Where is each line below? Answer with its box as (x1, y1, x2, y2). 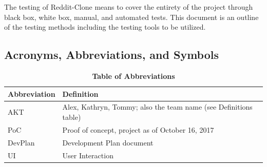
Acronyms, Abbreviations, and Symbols (4, 47, 219, 62)
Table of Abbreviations (92, 70, 175, 81)
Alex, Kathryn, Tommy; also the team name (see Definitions (62, 101, 253, 112)
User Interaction (62, 150, 113, 160)
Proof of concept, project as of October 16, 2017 (62, 124, 214, 135)
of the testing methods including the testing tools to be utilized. (4, 22, 206, 32)
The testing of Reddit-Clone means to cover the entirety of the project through (4, 2, 253, 12)
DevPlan (8, 137, 35, 148)
